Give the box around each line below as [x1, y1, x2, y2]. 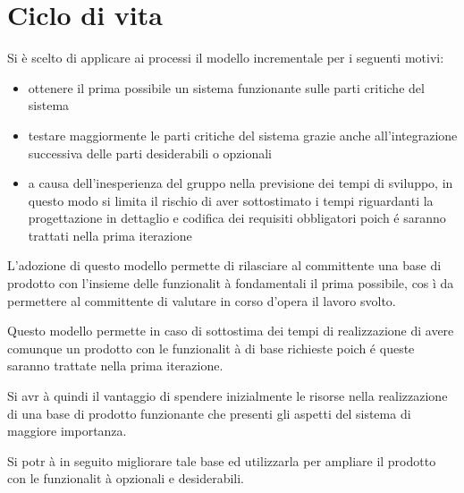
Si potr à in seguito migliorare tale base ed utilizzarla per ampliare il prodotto [7, 451, 436, 470]
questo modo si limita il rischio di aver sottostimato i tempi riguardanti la [28, 191, 434, 209]
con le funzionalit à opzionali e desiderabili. [7, 469, 244, 488]
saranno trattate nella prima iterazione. [7, 356, 224, 375]
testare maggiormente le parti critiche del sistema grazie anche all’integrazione [28, 125, 458, 144]
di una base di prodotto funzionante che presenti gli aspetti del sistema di [7, 404, 411, 422]
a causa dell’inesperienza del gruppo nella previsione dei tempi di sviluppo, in [28, 174, 453, 192]
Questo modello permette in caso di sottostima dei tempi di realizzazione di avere [7, 321, 454, 340]
